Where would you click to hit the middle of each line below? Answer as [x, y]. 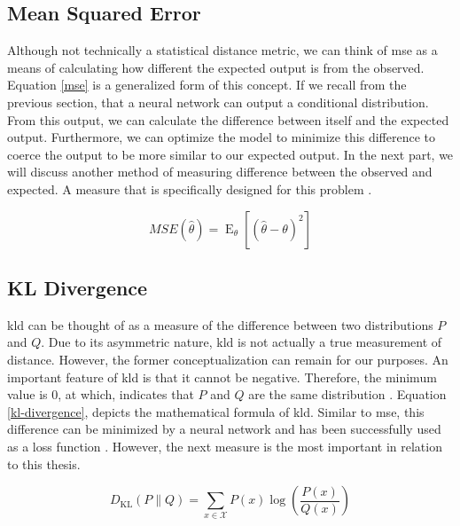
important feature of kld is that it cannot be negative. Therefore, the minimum [222, 377]
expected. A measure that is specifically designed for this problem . [190, 188]
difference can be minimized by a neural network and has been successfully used [224, 429]
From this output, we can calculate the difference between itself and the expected [228, 119]
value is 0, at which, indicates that [101, 394]
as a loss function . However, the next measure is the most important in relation [225, 446]
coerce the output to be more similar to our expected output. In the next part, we [230, 154]
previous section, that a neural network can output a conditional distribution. [218, 102]
